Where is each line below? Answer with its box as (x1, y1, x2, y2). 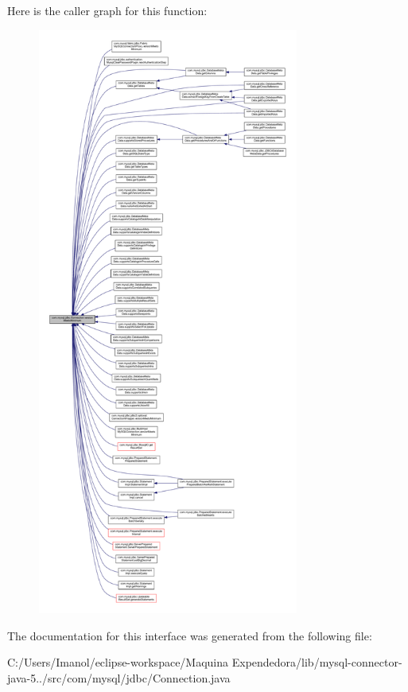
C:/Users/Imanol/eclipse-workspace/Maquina (7, 654, 229, 671)
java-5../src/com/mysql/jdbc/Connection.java (7, 669, 231, 686)
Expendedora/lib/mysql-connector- (231, 654, 402, 671)
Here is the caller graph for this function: (7, 2, 208, 18)
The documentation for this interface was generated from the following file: (7, 627, 372, 643)
